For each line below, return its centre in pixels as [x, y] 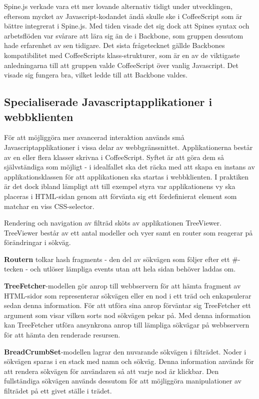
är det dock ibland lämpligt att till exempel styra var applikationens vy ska [120, 186]
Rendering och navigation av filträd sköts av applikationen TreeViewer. [113, 223]
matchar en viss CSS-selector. [49, 206]
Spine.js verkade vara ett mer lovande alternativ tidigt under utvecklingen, [118, 6]
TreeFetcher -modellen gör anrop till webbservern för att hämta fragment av [122, 286]
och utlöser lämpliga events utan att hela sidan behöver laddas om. [133, 269]
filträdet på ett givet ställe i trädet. [58, 390]
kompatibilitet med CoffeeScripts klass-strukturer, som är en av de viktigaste [122, 55]
